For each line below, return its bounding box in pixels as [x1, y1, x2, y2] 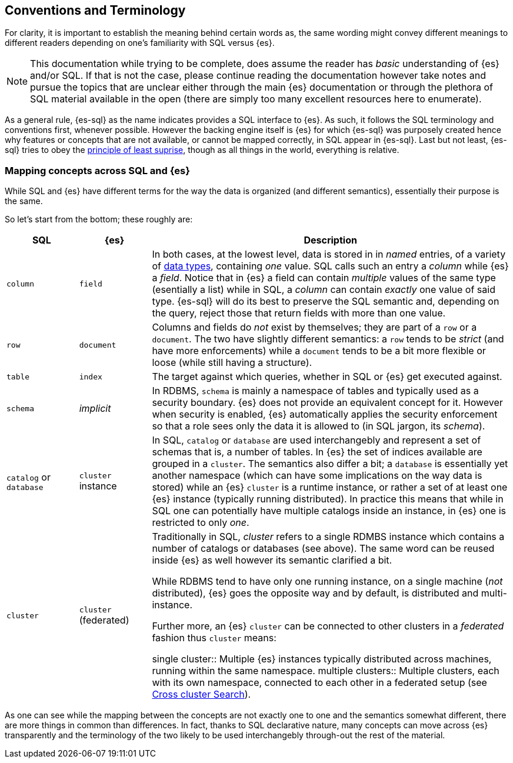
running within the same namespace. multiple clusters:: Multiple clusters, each [152, 665, 499, 677]
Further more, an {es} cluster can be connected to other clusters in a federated [152, 620, 504, 632]
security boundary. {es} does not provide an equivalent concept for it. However [152, 397, 503, 409]
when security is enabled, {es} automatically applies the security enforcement [152, 408, 498, 421]
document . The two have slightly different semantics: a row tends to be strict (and [152, 333, 504, 345]
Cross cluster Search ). [152, 688, 251, 701]
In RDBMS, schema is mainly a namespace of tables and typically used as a [152, 385, 479, 397]
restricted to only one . [152, 517, 249, 529]
